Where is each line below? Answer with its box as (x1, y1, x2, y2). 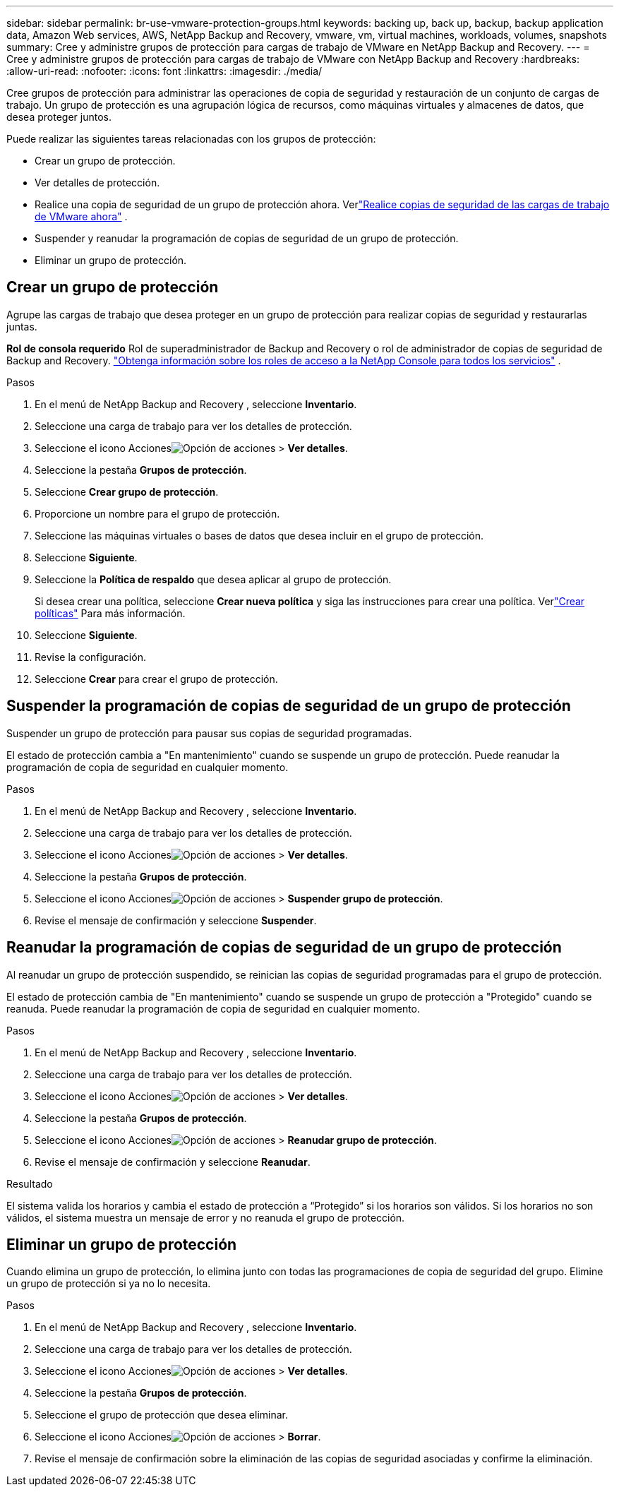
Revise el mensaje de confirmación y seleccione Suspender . (35, 914, 317, 926)
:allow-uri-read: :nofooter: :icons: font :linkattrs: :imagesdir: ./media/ (6, 65, 323, 77)
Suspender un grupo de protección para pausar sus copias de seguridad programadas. (6, 727, 412, 739)
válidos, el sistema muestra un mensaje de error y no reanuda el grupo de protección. (6, 1211, 405, 1224)
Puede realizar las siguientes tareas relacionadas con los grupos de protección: (6, 133, 376, 145)
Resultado (6, 1177, 53, 1190)
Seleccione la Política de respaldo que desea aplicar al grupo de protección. (35, 573, 392, 585)
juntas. (6, 320, 37, 333)
